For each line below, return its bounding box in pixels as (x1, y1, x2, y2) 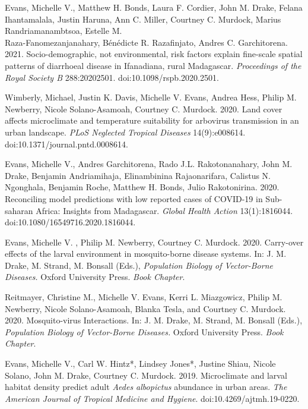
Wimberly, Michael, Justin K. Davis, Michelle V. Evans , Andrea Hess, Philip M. (5, 91, 297, 103)
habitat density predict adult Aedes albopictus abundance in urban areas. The (5, 380, 287, 393)
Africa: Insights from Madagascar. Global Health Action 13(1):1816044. (36, 204, 293, 216)
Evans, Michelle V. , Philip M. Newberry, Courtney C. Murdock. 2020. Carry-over (5, 235, 304, 248)
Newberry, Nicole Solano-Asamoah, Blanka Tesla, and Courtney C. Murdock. (5, 302, 286, 314)
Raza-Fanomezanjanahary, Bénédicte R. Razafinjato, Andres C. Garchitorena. (5, 36, 288, 48)
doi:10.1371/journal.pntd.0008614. (5, 137, 128, 150)
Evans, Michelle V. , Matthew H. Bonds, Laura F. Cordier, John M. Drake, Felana (5, 1, 303, 13)
